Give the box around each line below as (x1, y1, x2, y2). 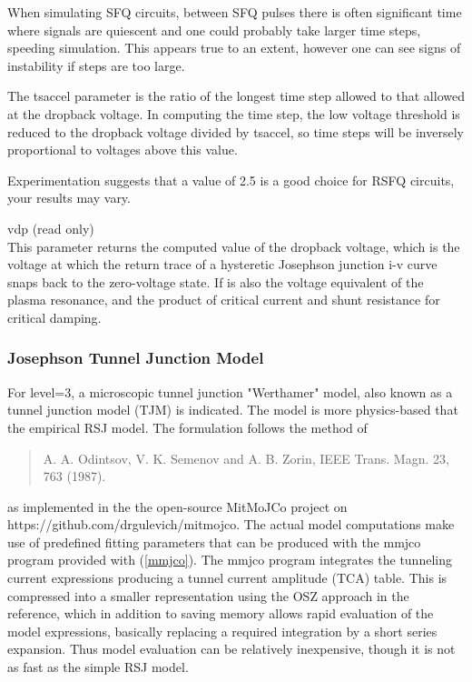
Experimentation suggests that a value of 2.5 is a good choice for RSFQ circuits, (7, 170, 455, 189)
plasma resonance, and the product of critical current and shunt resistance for (7, 290, 440, 309)
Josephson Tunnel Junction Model (7, 346, 264, 369)
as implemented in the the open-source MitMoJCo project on (7, 496, 348, 516)
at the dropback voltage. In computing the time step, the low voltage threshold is (7, 104, 460, 123)
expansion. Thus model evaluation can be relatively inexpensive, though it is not (7, 639, 456, 658)
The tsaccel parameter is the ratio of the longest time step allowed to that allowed (7, 86, 465, 105)
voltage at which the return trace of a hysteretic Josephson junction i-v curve (7, 255, 438, 274)
